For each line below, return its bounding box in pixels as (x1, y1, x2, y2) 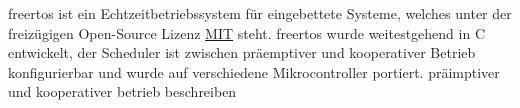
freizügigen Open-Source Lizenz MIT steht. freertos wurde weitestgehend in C (8, 22, 485, 43)
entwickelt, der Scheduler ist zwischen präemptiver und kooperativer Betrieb (8, 42, 476, 63)
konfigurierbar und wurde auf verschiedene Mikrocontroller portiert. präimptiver (8, 61, 500, 82)
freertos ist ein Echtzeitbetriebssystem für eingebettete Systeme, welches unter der (8, 3, 512, 23)
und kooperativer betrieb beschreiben (8, 81, 237, 102)
